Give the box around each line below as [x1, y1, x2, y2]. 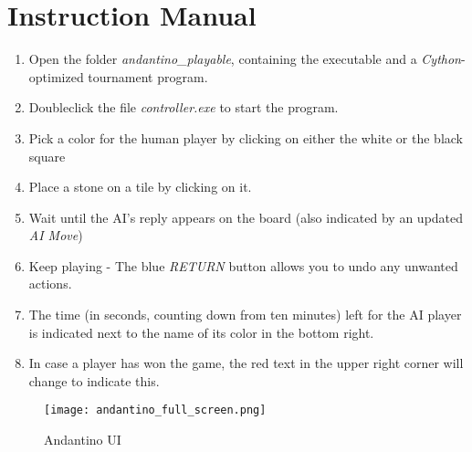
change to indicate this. [28, 371, 160, 390]
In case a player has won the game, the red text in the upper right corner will [28, 353, 464, 373]
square [28, 146, 66, 165]
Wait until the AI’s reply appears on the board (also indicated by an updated [28, 207, 464, 226]
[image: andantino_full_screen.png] [44, 404, 267, 417]
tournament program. [88, 67, 208, 86]
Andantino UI [44, 430, 121, 449]
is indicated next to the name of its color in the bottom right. [28, 322, 374, 342]
